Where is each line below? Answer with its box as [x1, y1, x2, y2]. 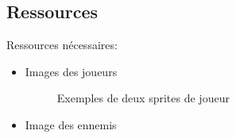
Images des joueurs [25, 63, 118, 79]
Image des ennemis [25, 116, 117, 132]
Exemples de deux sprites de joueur [56, 90, 230, 106]
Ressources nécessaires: [6, 36, 118, 53]
